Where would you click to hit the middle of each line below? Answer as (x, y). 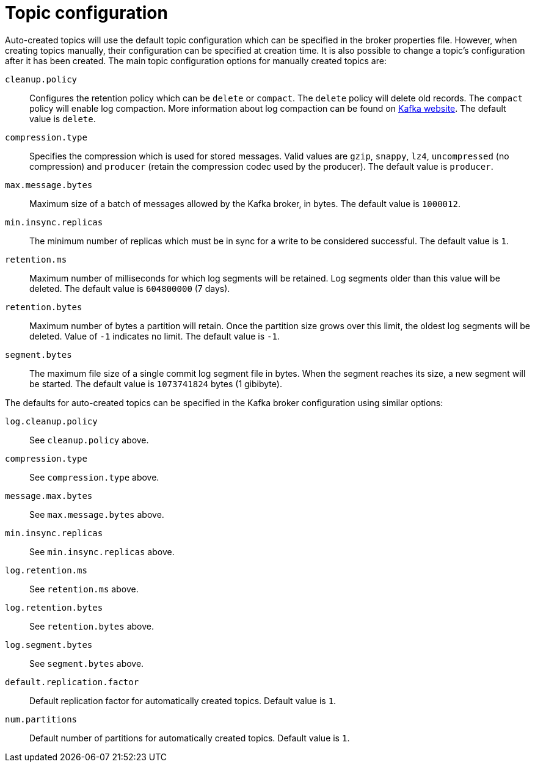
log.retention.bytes (54, 607)
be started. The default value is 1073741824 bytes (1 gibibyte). (156, 383)
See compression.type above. (94, 477)
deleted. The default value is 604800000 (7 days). (130, 288)
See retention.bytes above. (92, 626)
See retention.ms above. (84, 589)
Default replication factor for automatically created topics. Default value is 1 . (183, 700)
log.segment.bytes (49, 645)
